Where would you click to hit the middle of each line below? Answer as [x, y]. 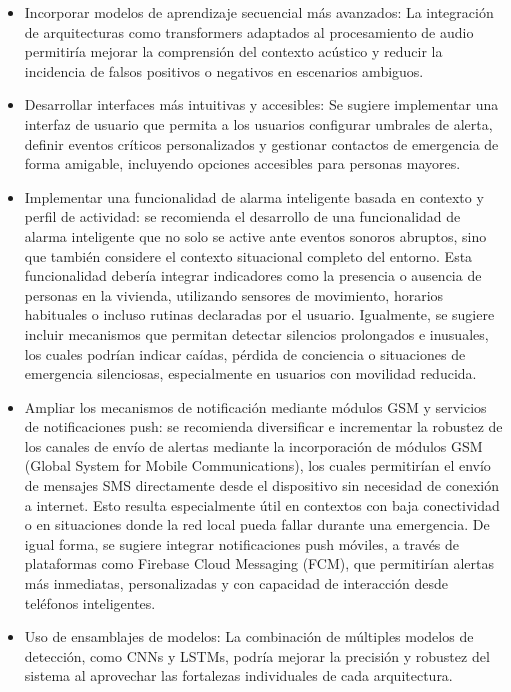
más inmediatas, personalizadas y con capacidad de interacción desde [236, 583]
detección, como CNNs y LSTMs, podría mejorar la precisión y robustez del [257, 655]
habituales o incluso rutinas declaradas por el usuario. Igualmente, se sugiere [259, 314]
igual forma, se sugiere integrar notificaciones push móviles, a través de [242, 543]
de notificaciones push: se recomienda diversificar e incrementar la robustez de [263, 426]
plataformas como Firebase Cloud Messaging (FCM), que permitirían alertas [259, 563]
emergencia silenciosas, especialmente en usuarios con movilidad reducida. [250, 373]
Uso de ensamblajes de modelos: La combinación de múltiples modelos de [249, 636]
